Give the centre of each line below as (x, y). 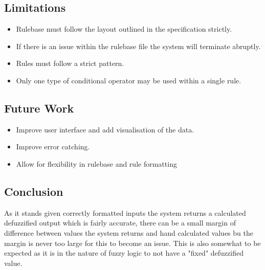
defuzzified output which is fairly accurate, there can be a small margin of (120, 223)
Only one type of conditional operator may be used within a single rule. (129, 80)
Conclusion (34, 191)
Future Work (39, 108)
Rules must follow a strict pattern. (70, 63)
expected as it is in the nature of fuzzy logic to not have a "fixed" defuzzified (124, 253)
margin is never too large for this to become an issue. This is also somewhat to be (132, 243)
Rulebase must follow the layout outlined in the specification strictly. (124, 29)
